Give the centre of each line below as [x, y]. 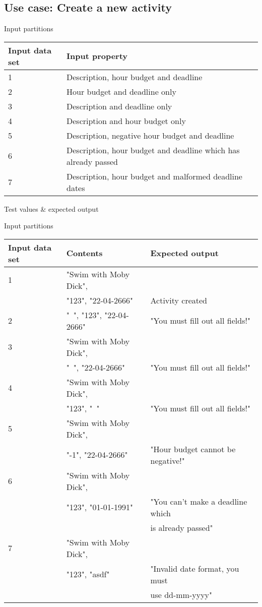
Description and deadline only [119, 106]
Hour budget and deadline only [121, 91]
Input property [97, 56]
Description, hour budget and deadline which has [153, 150]
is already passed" [182, 527]
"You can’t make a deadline [199, 501]
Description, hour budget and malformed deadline [154, 176]
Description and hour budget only [126, 120]
